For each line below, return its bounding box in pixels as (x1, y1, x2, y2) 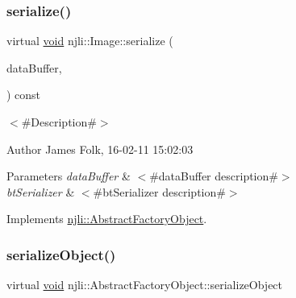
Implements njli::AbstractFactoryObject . (6, 210, 207, 227)
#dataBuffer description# (149, 168, 278, 184)
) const (6, 86, 41, 103)
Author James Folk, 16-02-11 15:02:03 (6, 140, 194, 157)
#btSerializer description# (93, 183, 226, 200)
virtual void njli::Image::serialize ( (6, 32, 173, 49)
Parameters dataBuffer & (6, 168, 131, 184)
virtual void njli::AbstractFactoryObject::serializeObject (6, 276, 283, 293)
